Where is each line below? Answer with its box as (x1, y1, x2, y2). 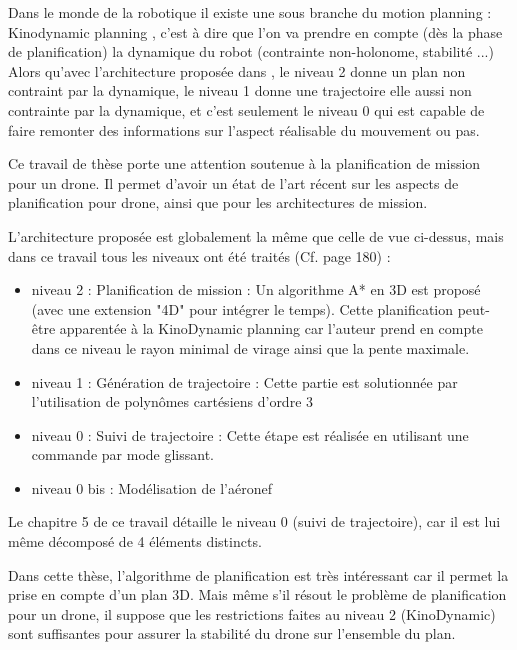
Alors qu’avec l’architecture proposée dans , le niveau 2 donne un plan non (8, 60, 466, 81)
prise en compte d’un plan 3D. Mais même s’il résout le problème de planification (8, 584, 507, 605)
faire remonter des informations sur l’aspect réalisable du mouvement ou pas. (8, 119, 480, 140)
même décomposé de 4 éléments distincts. (8, 531, 262, 552)
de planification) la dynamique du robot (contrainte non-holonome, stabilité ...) (8, 41, 494, 62)
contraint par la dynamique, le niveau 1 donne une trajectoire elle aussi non (8, 80, 472, 101)
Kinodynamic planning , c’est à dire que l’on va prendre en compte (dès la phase (8, 21, 503, 42)
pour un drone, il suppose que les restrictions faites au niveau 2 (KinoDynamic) (8, 603, 496, 624)
